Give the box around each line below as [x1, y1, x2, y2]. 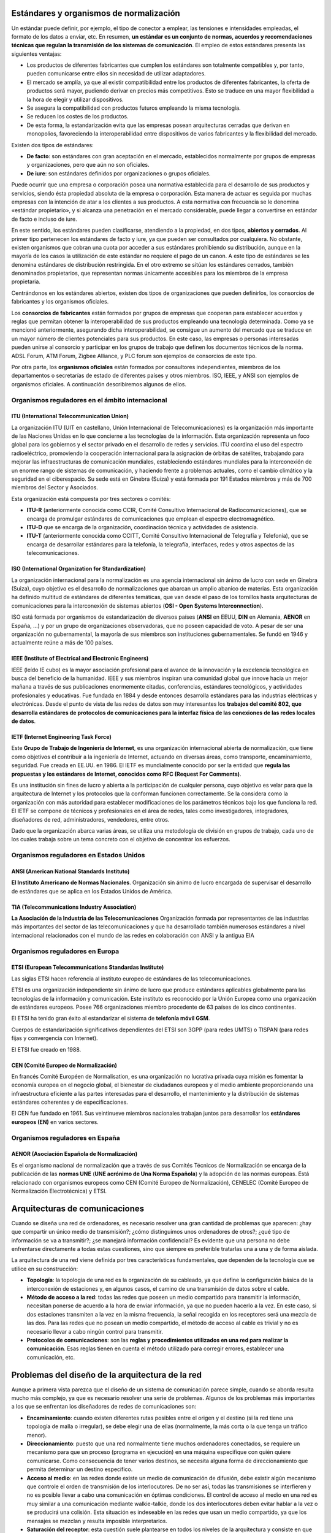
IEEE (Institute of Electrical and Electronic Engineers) [11, 655, 149, 662]
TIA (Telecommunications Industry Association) [11, 903, 137, 911]
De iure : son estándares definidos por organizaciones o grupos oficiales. [26, 169, 211, 177]
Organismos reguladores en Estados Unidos [11, 851, 145, 860]
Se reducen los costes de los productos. [26, 113, 129, 120]
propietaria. [11, 278, 41, 285]
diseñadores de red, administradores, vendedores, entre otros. [11, 816, 170, 823]
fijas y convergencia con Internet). [11, 1034, 98, 1042]
